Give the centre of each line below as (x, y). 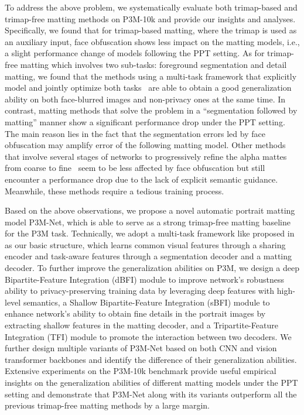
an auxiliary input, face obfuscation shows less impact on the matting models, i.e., (152, 41)
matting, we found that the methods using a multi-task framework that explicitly (151, 76)
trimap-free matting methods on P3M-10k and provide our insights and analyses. (150, 18)
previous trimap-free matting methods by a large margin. (107, 405)
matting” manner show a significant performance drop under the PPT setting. (145, 121)
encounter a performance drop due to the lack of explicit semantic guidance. (141, 179)
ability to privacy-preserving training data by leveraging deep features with (140, 291)
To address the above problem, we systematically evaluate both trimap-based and (151, 7)
